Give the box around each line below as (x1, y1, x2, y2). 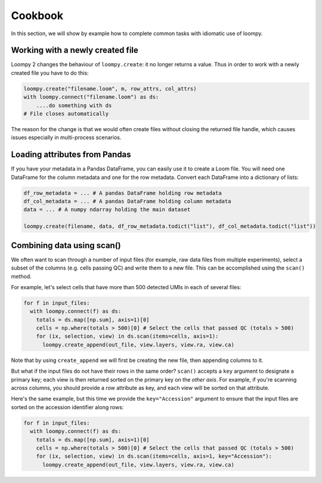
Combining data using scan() (11, 240, 122, 250)
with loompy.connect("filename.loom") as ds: (23, 94, 159, 101)
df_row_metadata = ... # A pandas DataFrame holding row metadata (23, 190, 222, 196)
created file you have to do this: (11, 69, 89, 76)
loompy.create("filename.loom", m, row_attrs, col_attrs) (23, 85, 197, 92)
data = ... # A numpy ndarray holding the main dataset (23, 206, 191, 213)
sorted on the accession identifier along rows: (11, 403, 124, 411)
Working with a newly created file (11, 45, 138, 55)
